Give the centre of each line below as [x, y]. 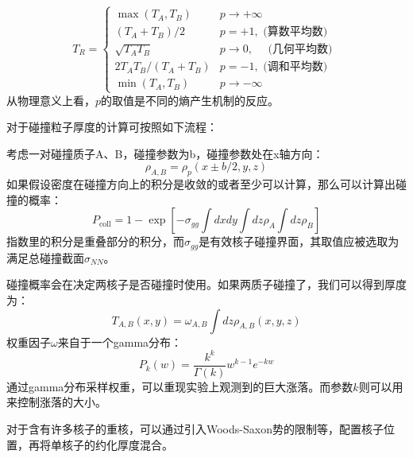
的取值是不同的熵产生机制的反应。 [190, 100]
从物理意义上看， [51, 100]
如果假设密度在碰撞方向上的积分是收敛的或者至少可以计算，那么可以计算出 [201, 184]
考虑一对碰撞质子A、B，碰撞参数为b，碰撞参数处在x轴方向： [165, 153]
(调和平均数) [295, 67]
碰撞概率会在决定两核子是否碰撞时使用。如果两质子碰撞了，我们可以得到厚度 [206, 284]
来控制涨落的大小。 [56, 402]
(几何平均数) [300, 50]
